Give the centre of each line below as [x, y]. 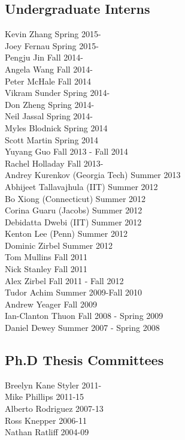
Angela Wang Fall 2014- [49, 69]
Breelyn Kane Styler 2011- [53, 385]
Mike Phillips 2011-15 [45, 397]
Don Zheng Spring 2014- [50, 104]
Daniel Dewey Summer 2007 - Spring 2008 [82, 328]
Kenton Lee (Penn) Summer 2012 [66, 233]
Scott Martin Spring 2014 [52, 139]
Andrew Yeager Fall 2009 [51, 304]
